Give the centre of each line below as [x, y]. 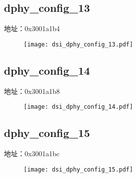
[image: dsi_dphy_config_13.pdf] [78, 44]
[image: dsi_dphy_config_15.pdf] [78, 169]
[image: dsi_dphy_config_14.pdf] [78, 107]
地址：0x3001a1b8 [32, 91]
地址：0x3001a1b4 [32, 28]
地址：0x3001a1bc [32, 154]
